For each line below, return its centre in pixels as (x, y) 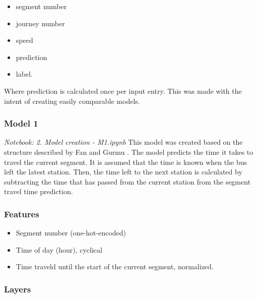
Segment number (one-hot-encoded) (71, 233)
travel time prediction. (39, 191)
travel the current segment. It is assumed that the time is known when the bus (125, 162)
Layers (18, 289)
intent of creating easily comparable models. (72, 101)
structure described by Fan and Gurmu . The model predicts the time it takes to (129, 152)
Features (22, 214)
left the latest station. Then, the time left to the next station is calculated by (123, 172)
